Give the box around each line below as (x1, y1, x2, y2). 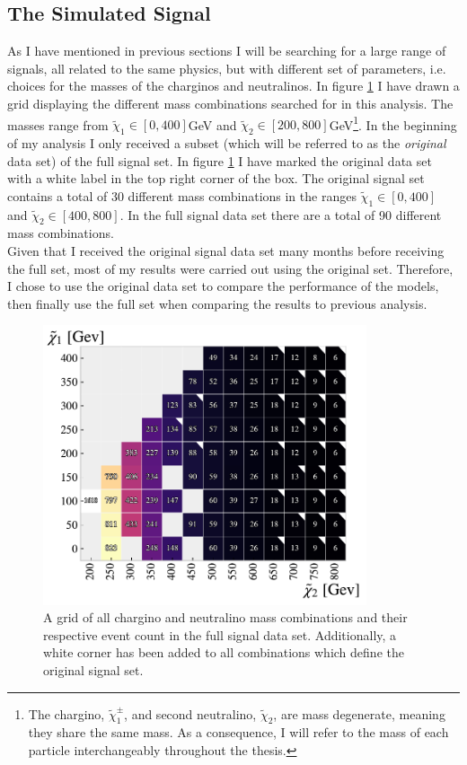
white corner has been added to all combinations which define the (43, 643, 404, 662)
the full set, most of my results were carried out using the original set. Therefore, (7, 259, 454, 277)
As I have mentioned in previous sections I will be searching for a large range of (7, 41, 446, 60)
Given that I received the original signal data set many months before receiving (7, 242, 445, 259)
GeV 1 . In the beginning (329, 112, 457, 134)
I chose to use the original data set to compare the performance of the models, (7, 277, 439, 295)
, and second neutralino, (124, 704, 257, 723)
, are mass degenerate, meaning (273, 704, 445, 723)
